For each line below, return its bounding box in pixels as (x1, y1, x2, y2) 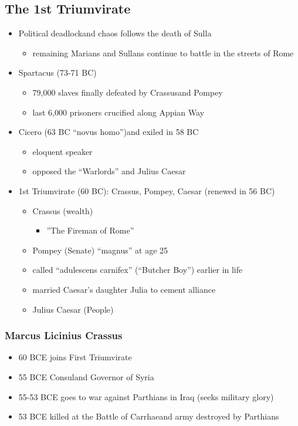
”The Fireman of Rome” (46, 224, 134, 236)
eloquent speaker (32, 145, 93, 157)
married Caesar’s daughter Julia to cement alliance (32, 283, 216, 295)
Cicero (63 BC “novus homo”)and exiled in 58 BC (18, 126, 199, 138)
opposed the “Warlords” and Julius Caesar (32, 165, 186, 177)
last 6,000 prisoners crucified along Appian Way (32, 106, 205, 118)
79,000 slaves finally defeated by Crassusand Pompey (32, 86, 223, 98)
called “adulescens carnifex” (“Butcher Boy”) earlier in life (32, 263, 243, 276)
